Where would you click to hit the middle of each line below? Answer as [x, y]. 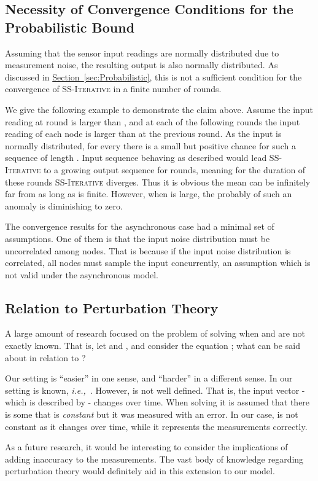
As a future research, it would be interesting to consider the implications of [146, 447]
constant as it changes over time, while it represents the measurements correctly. [156, 426]
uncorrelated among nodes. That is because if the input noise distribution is [148, 250]
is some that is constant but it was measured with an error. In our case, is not [152, 414]
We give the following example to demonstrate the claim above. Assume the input [159, 109]
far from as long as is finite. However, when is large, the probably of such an [149, 194]
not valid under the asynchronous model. [82, 274]
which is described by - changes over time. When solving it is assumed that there [157, 402]
